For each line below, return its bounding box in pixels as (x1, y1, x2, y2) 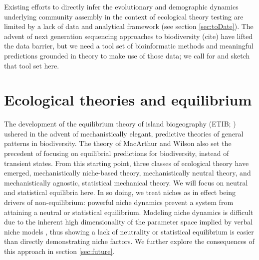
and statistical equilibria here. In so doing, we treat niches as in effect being (4, 187, 236, 197)
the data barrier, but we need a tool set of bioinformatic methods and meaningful (4, 40, 254, 51)
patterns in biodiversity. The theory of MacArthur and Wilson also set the (4, 138, 232, 148)
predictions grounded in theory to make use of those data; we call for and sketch (4, 50, 250, 60)
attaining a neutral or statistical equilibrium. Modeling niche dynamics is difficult (4, 206, 254, 217)
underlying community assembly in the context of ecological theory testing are (4, 11, 244, 21)
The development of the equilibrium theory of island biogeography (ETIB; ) (4, 118, 236, 129)
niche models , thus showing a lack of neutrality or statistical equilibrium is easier (4, 226, 254, 236)
